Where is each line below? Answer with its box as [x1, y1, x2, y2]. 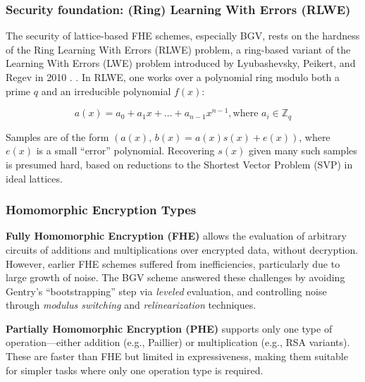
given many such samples [248, 143, 357, 158]
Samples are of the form [6, 129, 109, 144]
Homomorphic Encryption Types [6, 201, 197, 218]
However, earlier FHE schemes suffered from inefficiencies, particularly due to [6, 256, 340, 271]
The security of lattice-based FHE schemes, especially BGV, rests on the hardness [6, 28, 360, 43]
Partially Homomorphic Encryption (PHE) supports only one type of [6, 321, 333, 335]
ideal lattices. [6, 171, 63, 185]
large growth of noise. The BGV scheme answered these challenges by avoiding [6, 270, 345, 285]
